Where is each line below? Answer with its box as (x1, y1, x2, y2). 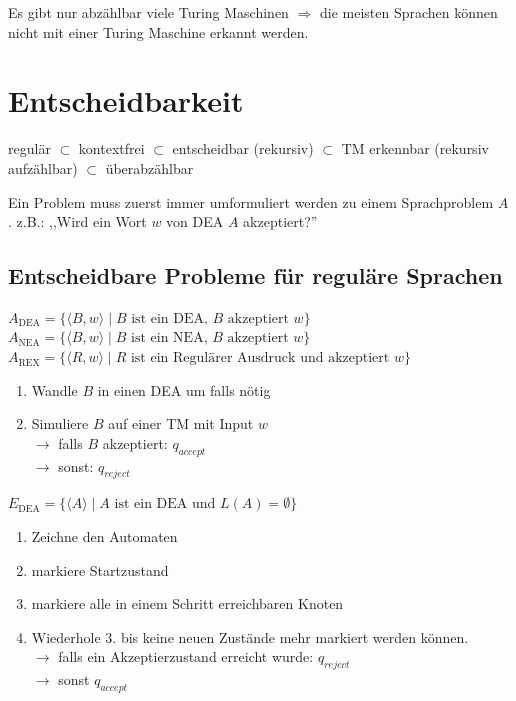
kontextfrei (78, 138, 145, 159)
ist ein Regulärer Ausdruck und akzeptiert (130, 351, 390, 366)
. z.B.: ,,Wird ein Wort (8, 211, 147, 232)
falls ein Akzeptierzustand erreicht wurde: (58, 646, 314, 667)
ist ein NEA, (131, 331, 208, 346)
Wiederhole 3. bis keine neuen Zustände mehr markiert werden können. (31, 626, 469, 647)
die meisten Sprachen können (319, 2, 498, 22)
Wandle (31, 379, 78, 400)
